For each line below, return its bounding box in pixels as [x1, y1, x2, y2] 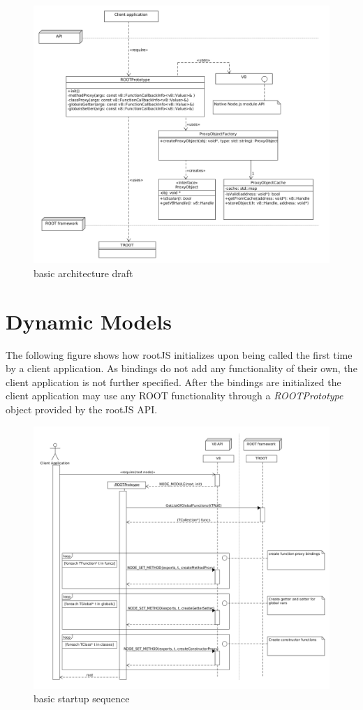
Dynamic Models [6, 306, 172, 335]
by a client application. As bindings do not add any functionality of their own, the [6, 361, 357, 376]
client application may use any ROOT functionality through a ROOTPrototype [6, 388, 343, 403]
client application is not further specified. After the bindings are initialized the [6, 374, 341, 389]
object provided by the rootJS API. [6, 402, 158, 417]
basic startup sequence [34, 691, 130, 706]
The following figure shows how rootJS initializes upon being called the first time [6, 347, 353, 362]
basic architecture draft [34, 265, 133, 280]
